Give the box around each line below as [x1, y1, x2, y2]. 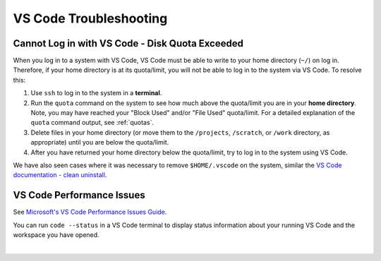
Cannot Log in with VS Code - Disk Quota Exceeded [13, 37, 243, 49]
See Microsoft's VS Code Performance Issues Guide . [13, 208, 167, 217]
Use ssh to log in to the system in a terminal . [30, 89, 162, 97]
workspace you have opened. [13, 231, 99, 239]
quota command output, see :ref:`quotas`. [30, 119, 155, 127]
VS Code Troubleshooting [13, 11, 168, 26]
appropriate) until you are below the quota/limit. [30, 138, 169, 147]
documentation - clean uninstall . [13, 171, 107, 179]
